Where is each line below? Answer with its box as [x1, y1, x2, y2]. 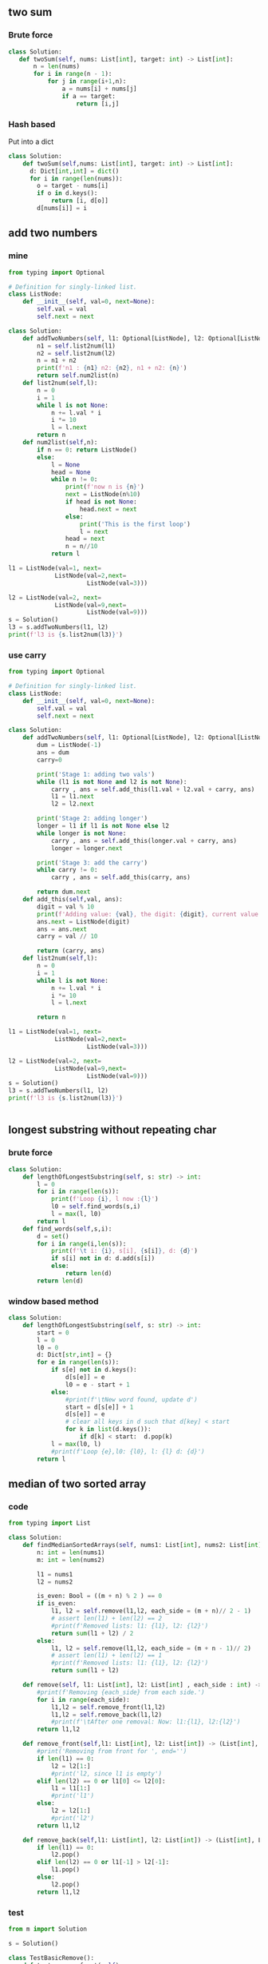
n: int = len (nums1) [37, 1549, 105, 1556]
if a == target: [61, 92, 116, 100]
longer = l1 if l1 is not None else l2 [37, 822, 170, 830]
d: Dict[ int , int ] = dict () [29, 167, 120, 175]
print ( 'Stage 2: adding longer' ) [37, 814, 148, 823]
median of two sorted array [8, 1477, 147, 1490]
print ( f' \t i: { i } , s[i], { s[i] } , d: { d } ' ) [50, 1247, 198, 1255]
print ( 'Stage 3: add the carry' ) [37, 858, 148, 867]
